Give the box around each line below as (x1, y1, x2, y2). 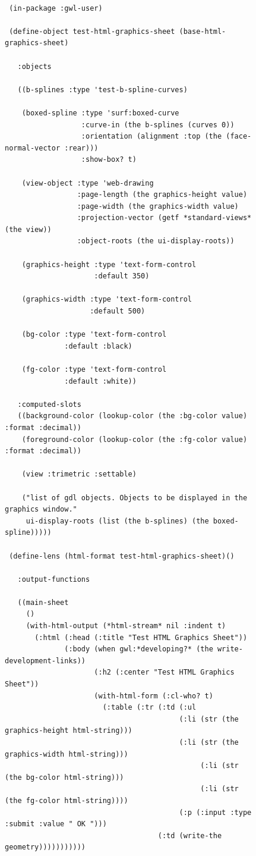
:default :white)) (64, 377, 137, 385)
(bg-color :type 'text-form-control (21, 330, 167, 339)
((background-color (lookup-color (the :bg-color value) (17, 412, 248, 421)
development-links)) (5, 656, 86, 665)
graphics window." (5, 505, 77, 514)
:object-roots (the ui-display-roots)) (77, 237, 235, 246)
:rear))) (64, 143, 99, 152)
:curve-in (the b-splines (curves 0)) (81, 120, 235, 129)
